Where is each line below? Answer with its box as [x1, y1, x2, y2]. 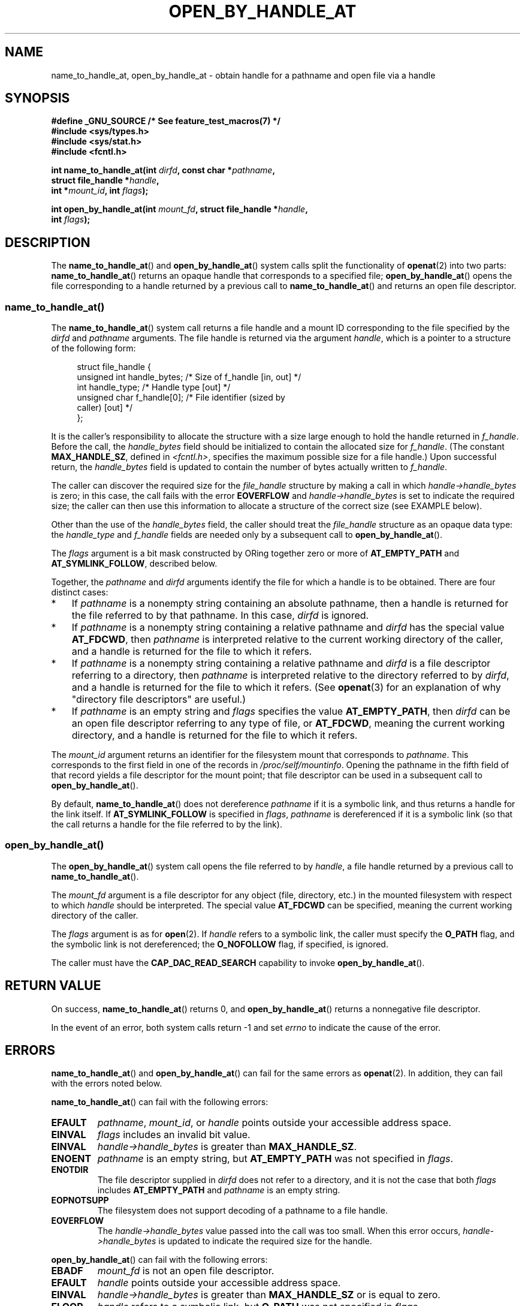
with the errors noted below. [51, 1078, 162, 1089]
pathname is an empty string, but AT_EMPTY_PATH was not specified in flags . [97, 1152, 454, 1165]
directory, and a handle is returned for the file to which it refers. [71, 729, 358, 742]
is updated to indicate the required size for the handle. [158, 1236, 372, 1247]
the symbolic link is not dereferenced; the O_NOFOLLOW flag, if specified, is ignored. [51, 938, 388, 949]
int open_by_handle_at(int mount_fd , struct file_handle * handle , [51, 204, 308, 215]
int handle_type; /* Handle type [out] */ [77, 382, 231, 393]
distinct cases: [51, 587, 108, 598]
